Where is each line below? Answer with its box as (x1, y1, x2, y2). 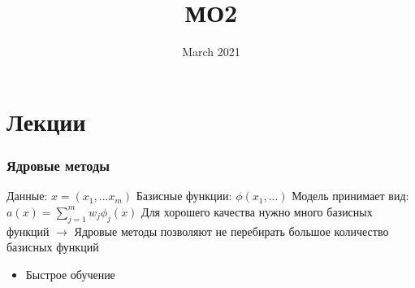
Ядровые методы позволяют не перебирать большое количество (74, 222, 389, 239)
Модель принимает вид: (292, 187, 409, 204)
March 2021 (182, 43, 240, 60)
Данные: (6, 187, 48, 204)
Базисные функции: (136, 187, 232, 204)
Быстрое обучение (25, 265, 115, 282)
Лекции (6, 104, 86, 137)
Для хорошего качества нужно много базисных (141, 203, 373, 220)
